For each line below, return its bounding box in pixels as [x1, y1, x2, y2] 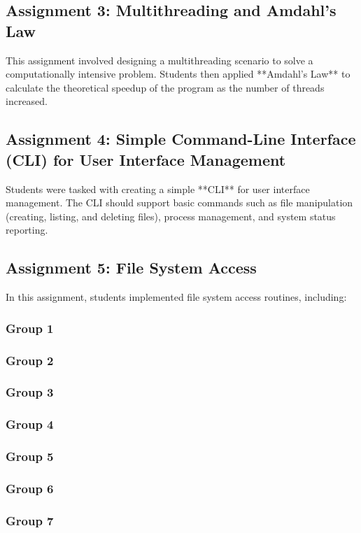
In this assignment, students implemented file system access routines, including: [6, 290, 347, 304]
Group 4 [6, 415, 54, 433]
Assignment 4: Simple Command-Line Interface [6, 128, 356, 150]
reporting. [6, 222, 48, 237]
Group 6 [6, 479, 54, 497]
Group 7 [6, 511, 54, 529]
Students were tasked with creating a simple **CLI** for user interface [6, 181, 310, 196]
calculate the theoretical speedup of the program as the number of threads [6, 80, 325, 94]
